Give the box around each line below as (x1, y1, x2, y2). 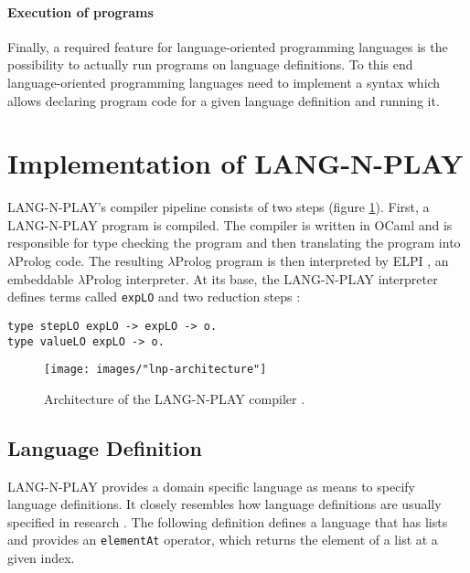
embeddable (7, 269, 74, 288)
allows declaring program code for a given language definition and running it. (7, 90, 440, 110)
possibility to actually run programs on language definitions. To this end (7, 55, 413, 74)
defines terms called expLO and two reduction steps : (7, 287, 301, 306)
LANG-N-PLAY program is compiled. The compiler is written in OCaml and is (7, 215, 453, 234)
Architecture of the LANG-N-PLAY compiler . (44, 388, 305, 408)
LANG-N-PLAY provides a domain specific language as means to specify (7, 476, 415, 495)
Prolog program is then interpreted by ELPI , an (175, 251, 449, 271)
